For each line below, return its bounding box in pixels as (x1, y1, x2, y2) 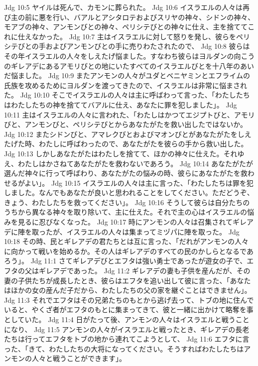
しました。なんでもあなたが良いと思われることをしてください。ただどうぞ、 (4, 187, 254, 198)
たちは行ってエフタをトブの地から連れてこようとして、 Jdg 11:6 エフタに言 (4, 334, 250, 344)
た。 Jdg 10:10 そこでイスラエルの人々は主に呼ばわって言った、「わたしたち (4, 90, 250, 100)
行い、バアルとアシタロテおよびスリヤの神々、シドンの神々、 (52, 11, 255, 22)
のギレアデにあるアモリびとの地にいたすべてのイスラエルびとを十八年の (4, 60, 240, 71)
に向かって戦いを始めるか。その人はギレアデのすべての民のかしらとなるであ (4, 245, 254, 256)
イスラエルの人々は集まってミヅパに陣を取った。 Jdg (66, 226, 240, 237)
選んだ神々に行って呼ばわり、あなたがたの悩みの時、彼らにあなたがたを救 (4, 168, 248, 178)
